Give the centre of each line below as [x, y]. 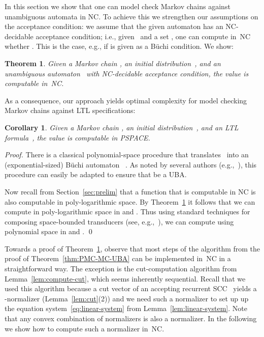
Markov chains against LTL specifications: [70, 110]
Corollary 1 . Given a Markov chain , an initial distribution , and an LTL [122, 127]
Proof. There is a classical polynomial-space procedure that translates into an [127, 155]
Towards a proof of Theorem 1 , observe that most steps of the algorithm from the [133, 248]
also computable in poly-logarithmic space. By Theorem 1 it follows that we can [130, 201]
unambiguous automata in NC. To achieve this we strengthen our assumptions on [131, 16]
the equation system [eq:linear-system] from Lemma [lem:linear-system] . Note [126, 308]
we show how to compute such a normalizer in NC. [85, 328]
